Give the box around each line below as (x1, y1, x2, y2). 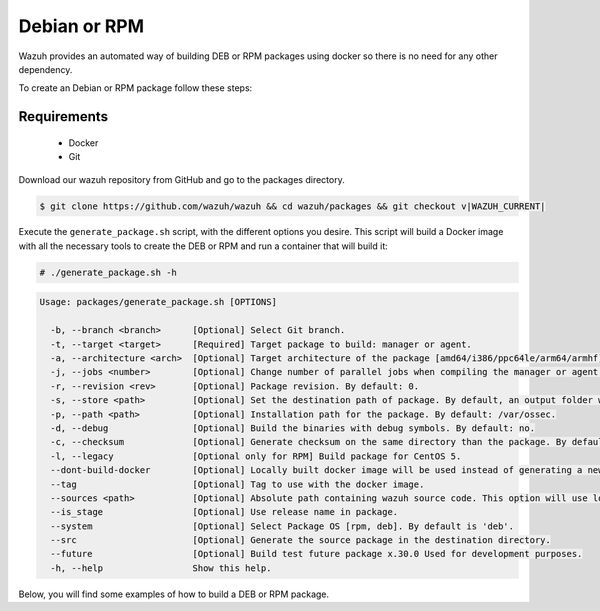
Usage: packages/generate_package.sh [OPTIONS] (39, 296, 277, 308)
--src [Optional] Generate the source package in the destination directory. (50, 535, 552, 546)
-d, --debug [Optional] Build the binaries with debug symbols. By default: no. (50, 422, 535, 434)
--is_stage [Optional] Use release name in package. (50, 506, 399, 518)
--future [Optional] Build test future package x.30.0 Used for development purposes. (50, 548, 583, 560)
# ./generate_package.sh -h (39, 266, 177, 278)
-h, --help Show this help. (50, 562, 272, 574)
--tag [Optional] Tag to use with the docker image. (50, 478, 425, 490)
